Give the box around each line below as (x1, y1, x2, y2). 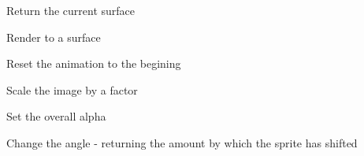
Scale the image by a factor (6, 81, 138, 98)
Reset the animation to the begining (6, 55, 181, 72)
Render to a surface (6, 28, 101, 45)
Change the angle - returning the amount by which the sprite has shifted (6, 134, 358, 150)
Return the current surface (6, 2, 135, 18)
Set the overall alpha (6, 108, 106, 124)
